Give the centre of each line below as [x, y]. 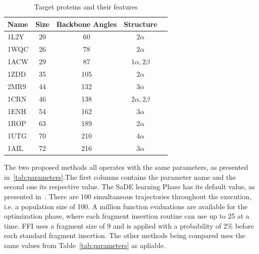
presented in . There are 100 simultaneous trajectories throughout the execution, [128, 196]
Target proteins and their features [86, 6]
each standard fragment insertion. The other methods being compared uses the [125, 235]
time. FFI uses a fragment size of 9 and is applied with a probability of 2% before [129, 225]
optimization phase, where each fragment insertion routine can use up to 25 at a [127, 216]
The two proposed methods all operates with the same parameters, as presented [126, 167]
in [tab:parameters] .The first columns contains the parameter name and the [120, 177]
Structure [140, 24]
